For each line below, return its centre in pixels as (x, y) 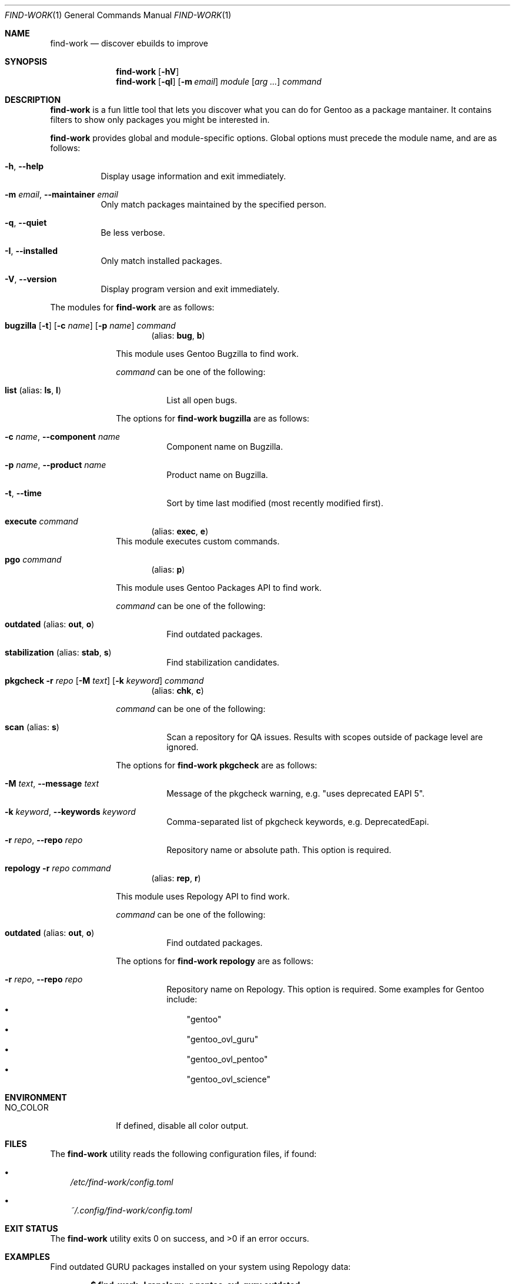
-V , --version (31, 279)
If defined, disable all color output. (182, 1126)
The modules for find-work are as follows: (132, 307)
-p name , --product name (56, 465)
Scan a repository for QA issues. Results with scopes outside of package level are (325, 737)
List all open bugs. (202, 400)
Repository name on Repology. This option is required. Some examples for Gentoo (325, 989)
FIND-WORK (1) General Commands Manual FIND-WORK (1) (118, 15)
